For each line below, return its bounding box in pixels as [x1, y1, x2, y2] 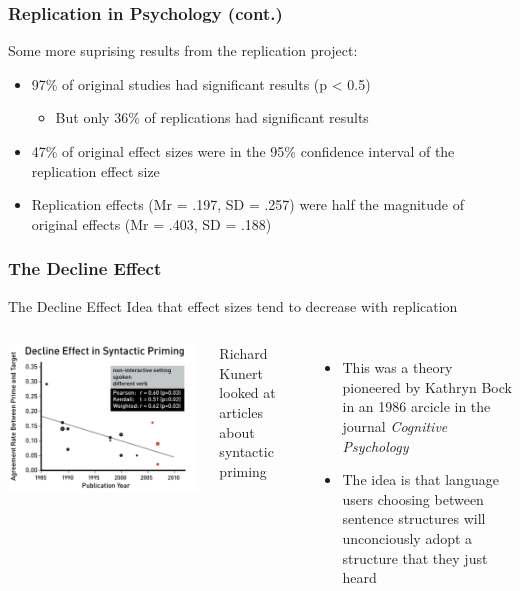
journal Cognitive [342, 415, 448, 436]
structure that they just [342, 547, 488, 568]
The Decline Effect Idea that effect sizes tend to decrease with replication [8, 295, 458, 316]
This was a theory [342, 357, 453, 378]
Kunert [219, 362, 263, 383]
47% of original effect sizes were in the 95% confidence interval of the [31, 141, 455, 161]
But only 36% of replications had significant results [55, 107, 369, 128]
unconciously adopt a [342, 527, 473, 548]
